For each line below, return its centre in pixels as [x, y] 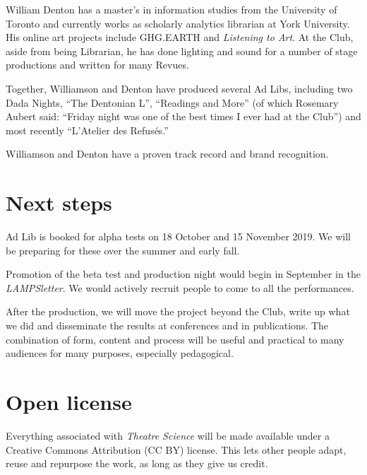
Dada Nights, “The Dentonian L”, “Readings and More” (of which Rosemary [172, 102]
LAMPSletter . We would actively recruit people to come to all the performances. [180, 287]
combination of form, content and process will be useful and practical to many [175, 339]
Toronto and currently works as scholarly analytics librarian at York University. [178, 23]
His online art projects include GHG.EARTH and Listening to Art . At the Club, [180, 37]
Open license [69, 401]
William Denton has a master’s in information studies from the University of [172, 9]
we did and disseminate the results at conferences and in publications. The [167, 326]
